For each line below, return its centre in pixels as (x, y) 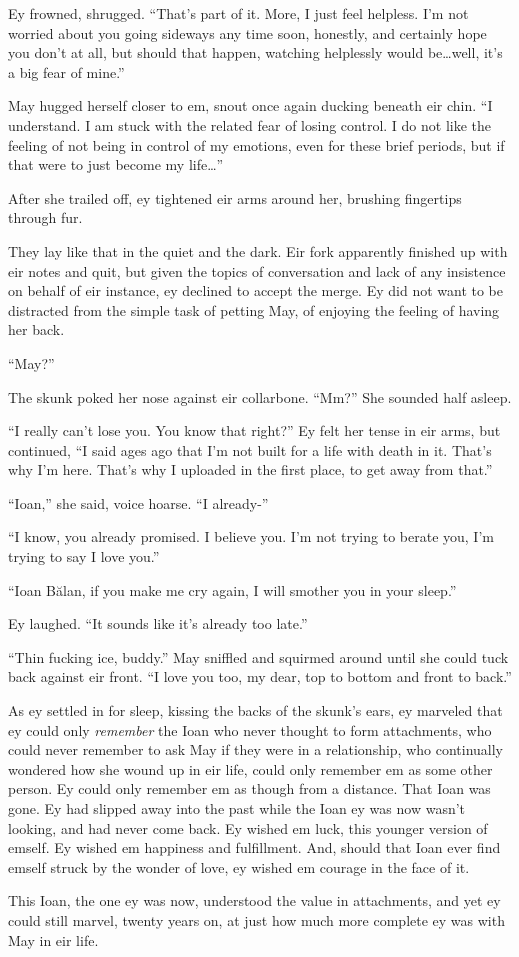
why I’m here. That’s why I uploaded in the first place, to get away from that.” (250, 469)
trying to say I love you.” (84, 556)
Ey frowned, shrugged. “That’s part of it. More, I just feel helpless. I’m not (238, 13)
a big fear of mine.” (66, 71)
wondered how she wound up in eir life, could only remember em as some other (250, 768)
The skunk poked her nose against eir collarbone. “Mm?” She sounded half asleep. (260, 396)
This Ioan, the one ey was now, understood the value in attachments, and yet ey (254, 900)
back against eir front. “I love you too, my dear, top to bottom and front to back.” (260, 676)
